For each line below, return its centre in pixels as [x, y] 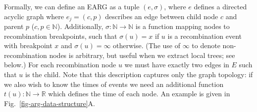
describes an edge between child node [162, 16]
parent [14, 26]
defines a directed [220, 6]
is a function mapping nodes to [182, 26]
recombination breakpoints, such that [61, 36]
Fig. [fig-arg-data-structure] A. [50, 103]
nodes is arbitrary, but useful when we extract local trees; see [142, 55]
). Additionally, [80, 26]
